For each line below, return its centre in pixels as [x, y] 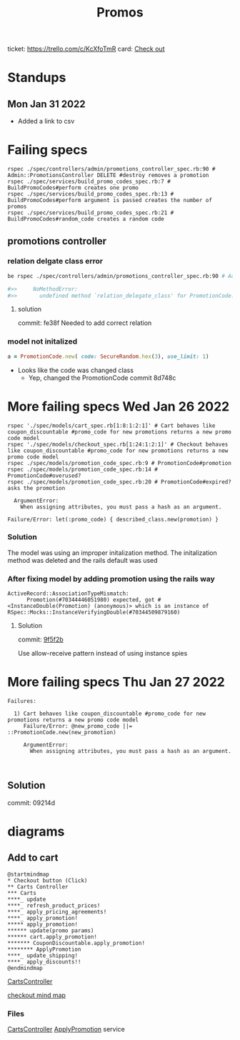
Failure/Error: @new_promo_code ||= [78, 726]
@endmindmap [25, 968]
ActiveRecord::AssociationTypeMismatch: [69, 594]
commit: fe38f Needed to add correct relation [85, 323]
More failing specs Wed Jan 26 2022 [119, 406]
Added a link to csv [46, 121]
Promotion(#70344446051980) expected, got [90, 600]
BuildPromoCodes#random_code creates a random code [86, 219]
